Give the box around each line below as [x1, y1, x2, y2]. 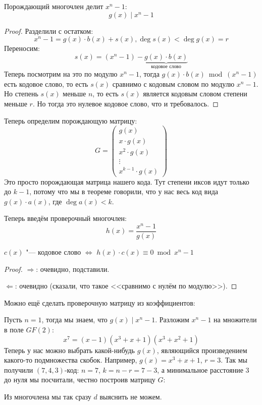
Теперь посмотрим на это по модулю [4, 69, 118, 79]
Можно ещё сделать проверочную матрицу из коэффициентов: [4, 297, 195, 308]
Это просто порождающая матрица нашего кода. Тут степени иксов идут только [4, 176, 249, 187]
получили [4, 364, 33, 375]
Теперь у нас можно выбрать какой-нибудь [4, 344, 135, 355]
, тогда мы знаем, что [41, 314, 108, 325]
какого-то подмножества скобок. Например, [4, 355, 137, 365]
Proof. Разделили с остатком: [4, 25, 93, 36]
